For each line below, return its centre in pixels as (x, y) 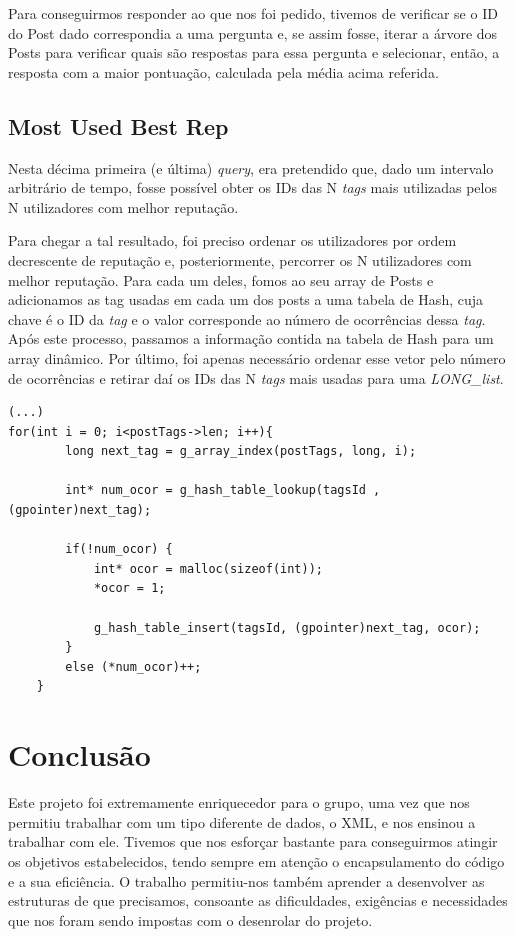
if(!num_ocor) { (119, 549)
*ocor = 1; (129, 588)
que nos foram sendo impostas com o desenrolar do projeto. (190, 919)
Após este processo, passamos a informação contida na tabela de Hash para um (251, 338)
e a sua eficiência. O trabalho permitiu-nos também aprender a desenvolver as (246, 880)
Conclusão (79, 754)
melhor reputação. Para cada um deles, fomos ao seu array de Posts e (221, 279)
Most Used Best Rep (118, 125)
